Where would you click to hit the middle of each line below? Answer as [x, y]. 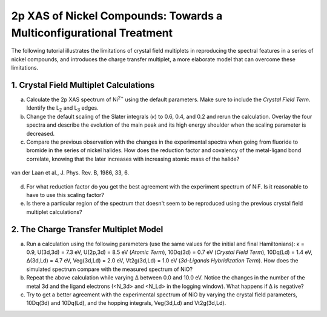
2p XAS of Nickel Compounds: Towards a [117, 16]
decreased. [41, 133]
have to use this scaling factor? [65, 195]
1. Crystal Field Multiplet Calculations [83, 85]
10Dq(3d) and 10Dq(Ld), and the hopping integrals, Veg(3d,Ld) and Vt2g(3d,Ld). [126, 303]
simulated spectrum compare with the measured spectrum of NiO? [110, 269]
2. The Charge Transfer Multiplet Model [87, 229]
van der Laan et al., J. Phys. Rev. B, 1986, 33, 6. [70, 173]
